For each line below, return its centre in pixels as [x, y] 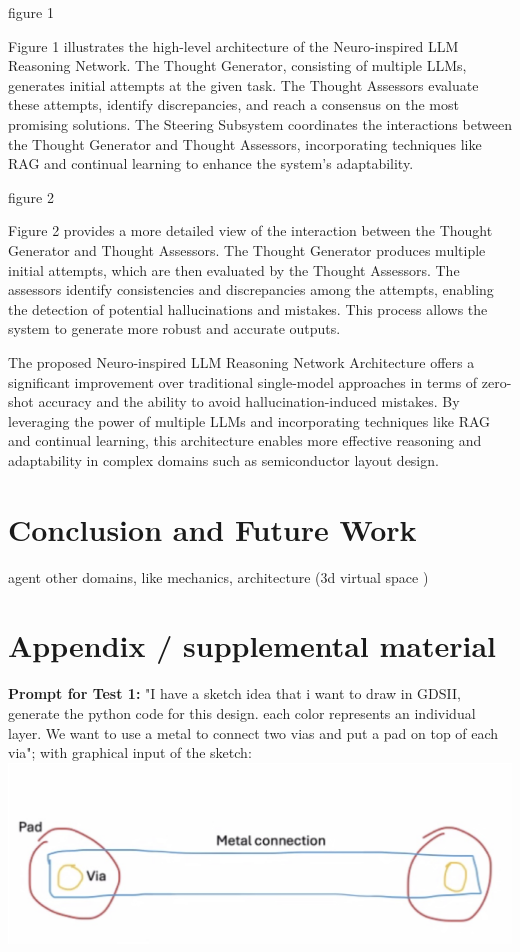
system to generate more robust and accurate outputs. [174, 328]
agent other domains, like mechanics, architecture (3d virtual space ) [218, 576]
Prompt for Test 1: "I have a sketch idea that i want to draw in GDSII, [234, 693]
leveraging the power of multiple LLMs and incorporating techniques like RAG [249, 420]
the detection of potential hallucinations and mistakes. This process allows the [248, 308]
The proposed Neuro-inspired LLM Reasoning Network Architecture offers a [241, 361]
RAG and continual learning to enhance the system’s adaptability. [211, 163]
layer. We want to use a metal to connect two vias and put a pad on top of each [253, 732]
